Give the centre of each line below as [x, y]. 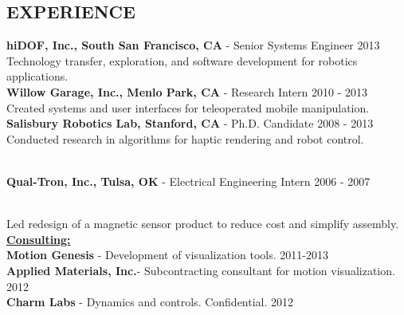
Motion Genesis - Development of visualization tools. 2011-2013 [167, 255]
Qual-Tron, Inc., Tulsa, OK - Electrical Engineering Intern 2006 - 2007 [188, 181]
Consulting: [39, 239]
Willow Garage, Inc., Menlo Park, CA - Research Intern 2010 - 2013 [187, 91]
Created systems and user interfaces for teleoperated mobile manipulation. [188, 107]
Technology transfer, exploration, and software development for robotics [182, 60]
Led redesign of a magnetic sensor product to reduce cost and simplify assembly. [203, 224]
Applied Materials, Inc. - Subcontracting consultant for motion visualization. [201, 270]
